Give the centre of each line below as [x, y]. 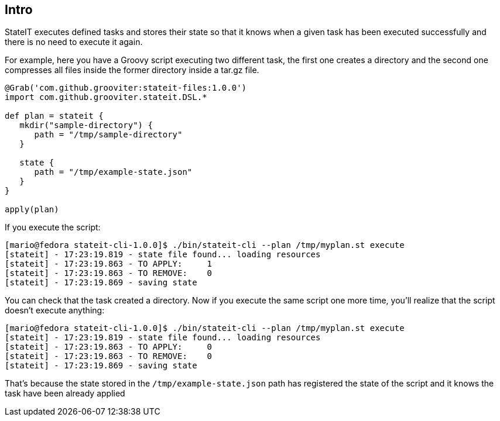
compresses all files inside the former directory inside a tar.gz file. [132, 70]
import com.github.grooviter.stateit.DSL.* [106, 97]
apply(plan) [32, 210]
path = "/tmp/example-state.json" [113, 172]
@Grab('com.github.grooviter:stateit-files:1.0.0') [126, 88]
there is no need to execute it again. [74, 42]
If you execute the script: [53, 227]
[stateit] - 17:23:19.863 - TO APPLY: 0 [109, 347]
